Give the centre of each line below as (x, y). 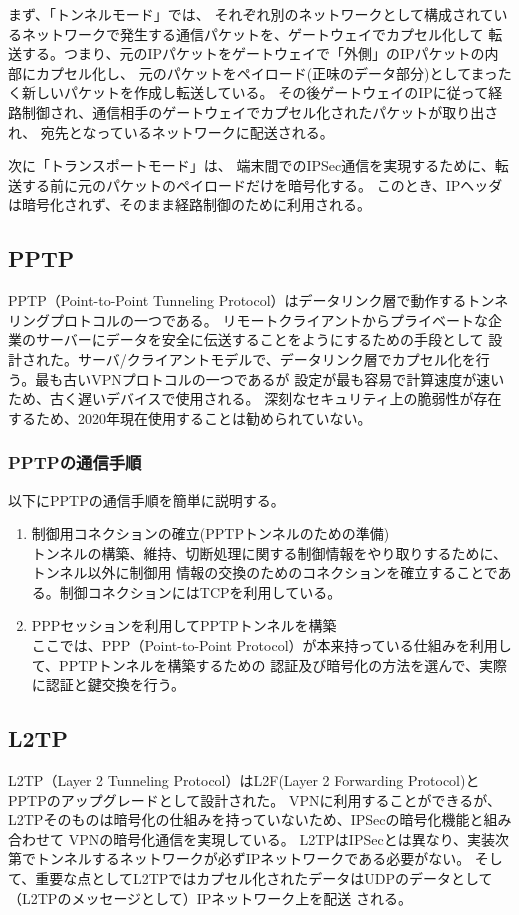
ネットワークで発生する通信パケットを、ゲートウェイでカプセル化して (252, 33)
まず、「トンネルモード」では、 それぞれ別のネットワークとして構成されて (251, 14)
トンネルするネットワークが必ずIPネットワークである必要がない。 (253, 858)
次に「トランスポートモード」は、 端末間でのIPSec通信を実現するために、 (251, 165)
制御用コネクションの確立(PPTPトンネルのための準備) (210, 533)
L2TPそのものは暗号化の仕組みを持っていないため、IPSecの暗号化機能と (246, 819)
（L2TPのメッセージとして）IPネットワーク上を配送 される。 (210, 897)
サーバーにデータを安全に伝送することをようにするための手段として (259, 339)
